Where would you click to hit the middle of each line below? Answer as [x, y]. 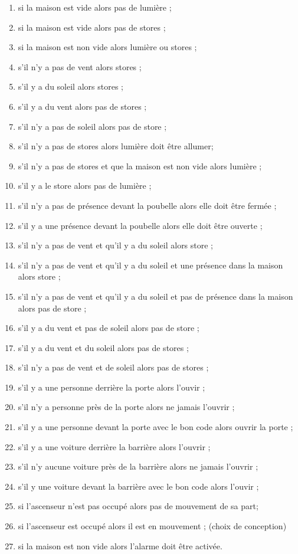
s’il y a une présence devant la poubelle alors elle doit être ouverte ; [140, 225]
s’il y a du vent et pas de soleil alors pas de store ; [109, 328]
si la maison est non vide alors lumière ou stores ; [107, 47]
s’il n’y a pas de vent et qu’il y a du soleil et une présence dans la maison [150, 265]
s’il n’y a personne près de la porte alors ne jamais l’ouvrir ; [126, 407]
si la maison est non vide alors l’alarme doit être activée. [120, 545]
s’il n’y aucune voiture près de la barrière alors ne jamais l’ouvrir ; [138, 466]
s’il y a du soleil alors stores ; [71, 86]
